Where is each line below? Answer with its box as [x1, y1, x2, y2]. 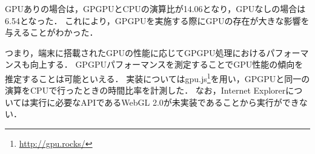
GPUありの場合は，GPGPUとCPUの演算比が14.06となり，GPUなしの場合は [5, 2, 306, 14]
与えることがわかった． [5, 26, 98, 39]
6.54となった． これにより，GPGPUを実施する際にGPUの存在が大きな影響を [5, 14, 310, 27]
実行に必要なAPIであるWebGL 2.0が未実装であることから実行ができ [30, 95, 299, 108]
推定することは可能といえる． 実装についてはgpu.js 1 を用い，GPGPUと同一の [5, 70, 310, 85]
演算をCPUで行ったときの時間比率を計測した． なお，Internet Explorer [5, 84, 286, 97]
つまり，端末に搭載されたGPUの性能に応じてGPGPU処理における [5, 46, 267, 59]
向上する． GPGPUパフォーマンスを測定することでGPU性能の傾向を [30, 58, 303, 71]
